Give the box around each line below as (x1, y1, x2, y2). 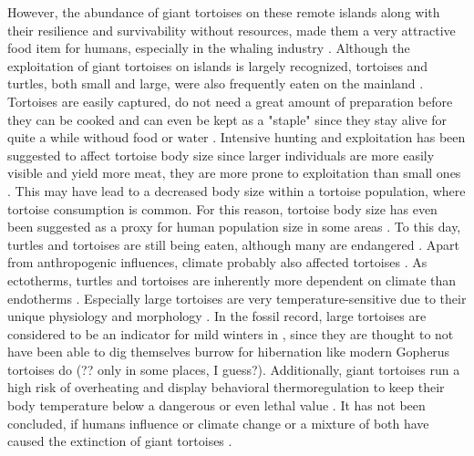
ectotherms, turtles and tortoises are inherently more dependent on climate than (7, 270, 457, 289)
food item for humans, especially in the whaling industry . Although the (7, 38, 410, 57)
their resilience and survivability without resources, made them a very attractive (7, 20, 456, 39)
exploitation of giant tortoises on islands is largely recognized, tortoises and (7, 56, 428, 75)
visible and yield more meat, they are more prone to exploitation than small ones (7, 163, 461, 182)
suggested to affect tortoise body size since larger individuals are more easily (7, 145, 435, 164)
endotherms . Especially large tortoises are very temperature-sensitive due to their (7, 288, 467, 307)
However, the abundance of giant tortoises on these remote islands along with (7, 3, 440, 21)
